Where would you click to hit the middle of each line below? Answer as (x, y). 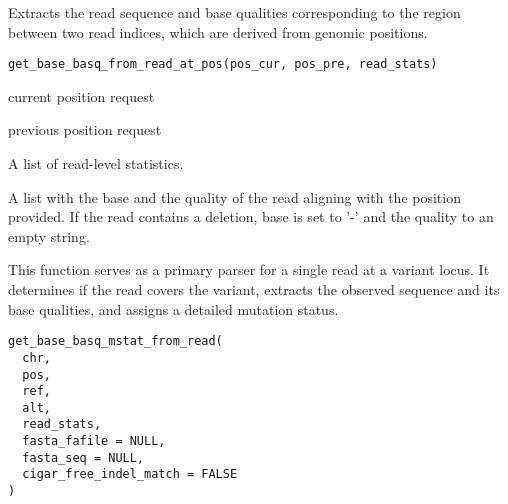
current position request (81, 95)
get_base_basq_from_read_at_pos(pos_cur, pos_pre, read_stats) (223, 64)
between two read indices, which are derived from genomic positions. (218, 31)
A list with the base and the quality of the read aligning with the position (234, 196)
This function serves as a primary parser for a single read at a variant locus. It (249, 269)
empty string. (49, 235)
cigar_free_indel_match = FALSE (130, 474)
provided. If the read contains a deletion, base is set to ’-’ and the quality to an (251, 216)
